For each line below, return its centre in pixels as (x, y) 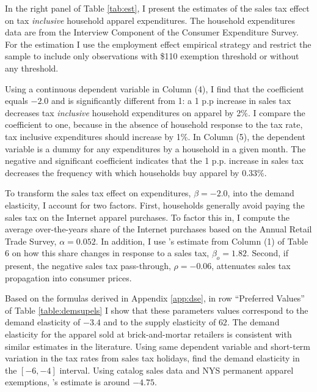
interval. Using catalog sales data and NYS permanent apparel (177, 370)
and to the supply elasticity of (160, 322)
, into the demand (261, 193)
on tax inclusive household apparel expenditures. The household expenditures (150, 20)
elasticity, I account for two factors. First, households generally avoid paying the (155, 205)
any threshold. (32, 68)
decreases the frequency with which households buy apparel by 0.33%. (136, 172)
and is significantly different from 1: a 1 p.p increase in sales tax (171, 101)
